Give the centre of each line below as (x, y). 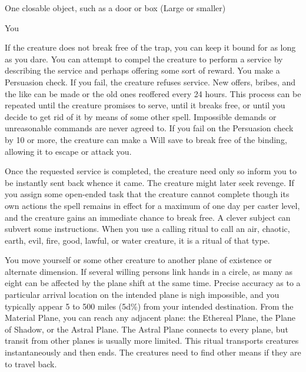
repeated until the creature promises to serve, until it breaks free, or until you (145, 105)
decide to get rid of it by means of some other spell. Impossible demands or (141, 116)
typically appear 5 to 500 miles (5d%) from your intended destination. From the (149, 306)
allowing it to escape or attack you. (68, 151)
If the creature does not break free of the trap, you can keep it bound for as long (150, 47)
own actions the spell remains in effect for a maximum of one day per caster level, (152, 205)
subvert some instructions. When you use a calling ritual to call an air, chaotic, (147, 229)
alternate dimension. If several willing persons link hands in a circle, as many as (149, 271)
